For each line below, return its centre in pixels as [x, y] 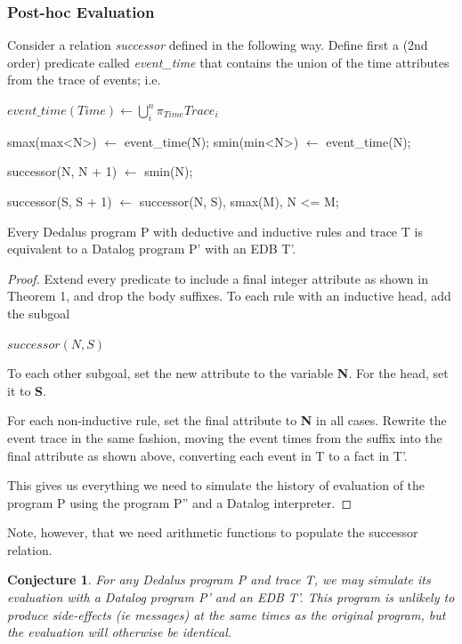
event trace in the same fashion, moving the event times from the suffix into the [225, 437]
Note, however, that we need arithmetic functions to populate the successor [213, 532]
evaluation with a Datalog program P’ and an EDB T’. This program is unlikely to [231, 597]
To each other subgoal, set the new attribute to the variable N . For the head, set [228, 373]
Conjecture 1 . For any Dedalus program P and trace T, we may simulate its [219, 580]
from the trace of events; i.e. [84, 80]
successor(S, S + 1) [60, 201]
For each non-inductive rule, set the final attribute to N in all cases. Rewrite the [227, 420]
